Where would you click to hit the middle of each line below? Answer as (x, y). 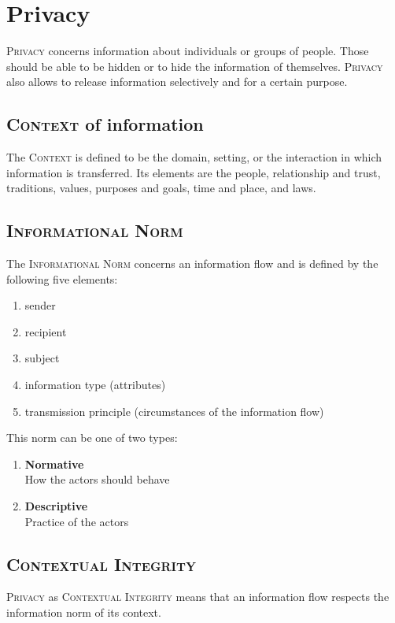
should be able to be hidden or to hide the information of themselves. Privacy (195, 66)
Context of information (105, 124)
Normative (54, 464)
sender (40, 305)
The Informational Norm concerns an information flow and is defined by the (192, 263)
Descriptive (56, 506)
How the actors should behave (97, 479)
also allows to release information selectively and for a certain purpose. (177, 82)
